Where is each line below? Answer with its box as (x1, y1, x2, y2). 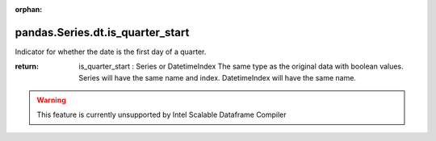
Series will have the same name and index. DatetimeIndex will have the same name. (78, 73, 357, 82)
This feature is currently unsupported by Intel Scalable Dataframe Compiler (36, 110, 287, 120)
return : (15, 61, 40, 72)
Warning (36, 95, 66, 105)
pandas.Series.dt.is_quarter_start (15, 25, 190, 39)
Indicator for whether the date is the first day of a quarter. (15, 47, 207, 56)
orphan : (15, 5, 43, 14)
